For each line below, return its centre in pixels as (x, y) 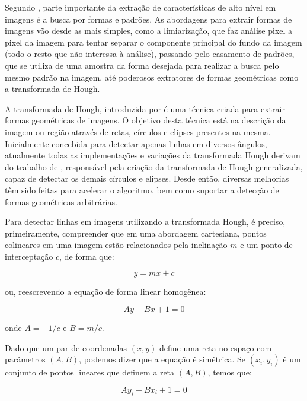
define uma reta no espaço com (216, 347)
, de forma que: (87, 256)
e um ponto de (266, 245)
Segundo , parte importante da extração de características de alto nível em (140, 7)
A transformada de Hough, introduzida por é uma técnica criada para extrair (145, 108)
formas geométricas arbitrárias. (61, 201)
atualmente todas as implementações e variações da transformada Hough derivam (153, 155)
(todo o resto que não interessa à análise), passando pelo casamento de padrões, (150, 54)
